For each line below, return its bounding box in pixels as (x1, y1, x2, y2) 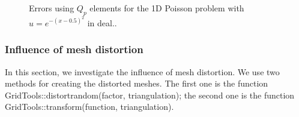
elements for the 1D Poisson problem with (89, 2, 244, 14)
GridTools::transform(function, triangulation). (5, 100, 174, 113)
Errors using (29, 2, 74, 14)
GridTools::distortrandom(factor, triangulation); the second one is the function (5, 88, 295, 101)
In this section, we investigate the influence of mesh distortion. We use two (5, 65, 280, 78)
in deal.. (87, 16, 117, 29)
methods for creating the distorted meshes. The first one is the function (5, 77, 268, 90)
